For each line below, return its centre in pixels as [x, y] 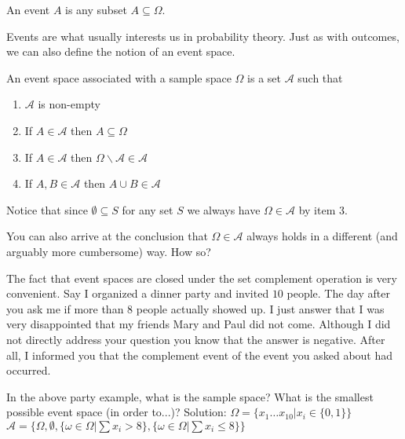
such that [320, 77]
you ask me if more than [65, 308]
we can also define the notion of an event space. [121, 51]
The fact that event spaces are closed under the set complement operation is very [202, 278]
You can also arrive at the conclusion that [107, 236]
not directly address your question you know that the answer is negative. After [196, 339]
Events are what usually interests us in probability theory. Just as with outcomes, [203, 36]
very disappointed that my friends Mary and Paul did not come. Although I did [199, 324]
